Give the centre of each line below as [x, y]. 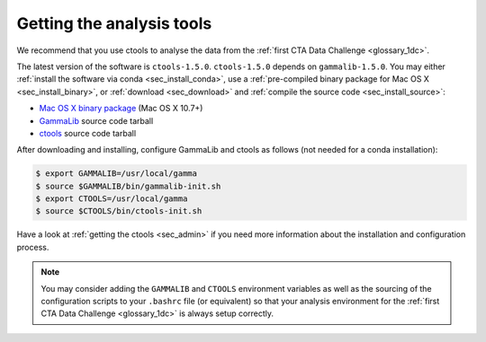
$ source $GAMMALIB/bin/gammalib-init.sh [128, 186]
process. [33, 247]
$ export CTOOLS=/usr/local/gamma [112, 199]
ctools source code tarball [88, 133]
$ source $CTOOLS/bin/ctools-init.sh [119, 211]
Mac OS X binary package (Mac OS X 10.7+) [121, 109]
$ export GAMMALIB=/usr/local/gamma [117, 174]
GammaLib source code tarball [96, 120]
